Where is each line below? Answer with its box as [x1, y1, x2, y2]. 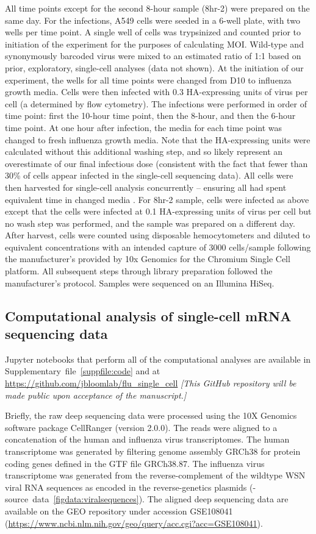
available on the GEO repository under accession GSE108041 [5, 504, 233, 517]
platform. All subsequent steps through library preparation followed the [5, 265, 273, 277]
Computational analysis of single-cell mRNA [5, 306, 292, 325]
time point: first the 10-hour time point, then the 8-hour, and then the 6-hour [5, 109, 296, 122]
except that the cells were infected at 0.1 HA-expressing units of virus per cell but [5, 205, 312, 218]
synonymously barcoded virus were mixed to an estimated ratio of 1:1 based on [5, 49, 301, 62]
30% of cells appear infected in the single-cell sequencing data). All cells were [5, 169, 293, 182]
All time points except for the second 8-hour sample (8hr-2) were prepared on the [5, 2, 310, 14]
